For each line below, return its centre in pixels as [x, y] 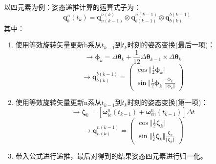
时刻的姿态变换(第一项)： [168, 102]
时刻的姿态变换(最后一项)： [171, 45]
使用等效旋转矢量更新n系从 [58, 102]
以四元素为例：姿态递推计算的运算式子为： [72, 7]
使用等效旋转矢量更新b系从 [58, 45]
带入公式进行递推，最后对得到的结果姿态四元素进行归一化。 [111, 155]
